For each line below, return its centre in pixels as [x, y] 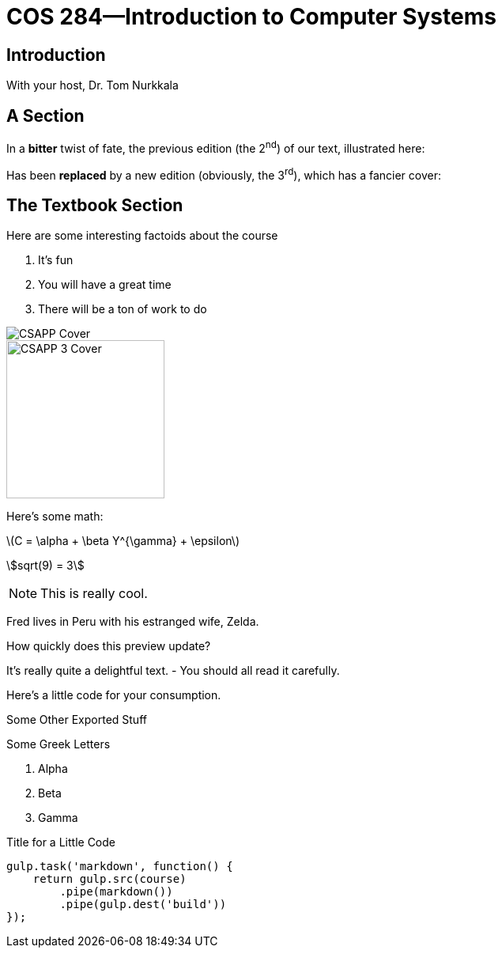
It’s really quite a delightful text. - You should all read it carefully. [173, 671]
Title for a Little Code [61, 842]
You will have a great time [105, 285]
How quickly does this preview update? [109, 646]
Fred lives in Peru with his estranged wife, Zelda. [133, 622]
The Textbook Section [95, 205]
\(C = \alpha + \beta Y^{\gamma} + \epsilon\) [123, 541]
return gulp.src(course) [109, 879]
